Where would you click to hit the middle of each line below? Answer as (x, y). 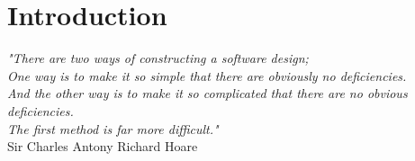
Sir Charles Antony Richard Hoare (103, 146)
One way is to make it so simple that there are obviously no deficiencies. (207, 75)
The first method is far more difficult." (113, 128)
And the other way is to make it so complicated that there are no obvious (207, 93)
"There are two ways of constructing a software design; (158, 58)
